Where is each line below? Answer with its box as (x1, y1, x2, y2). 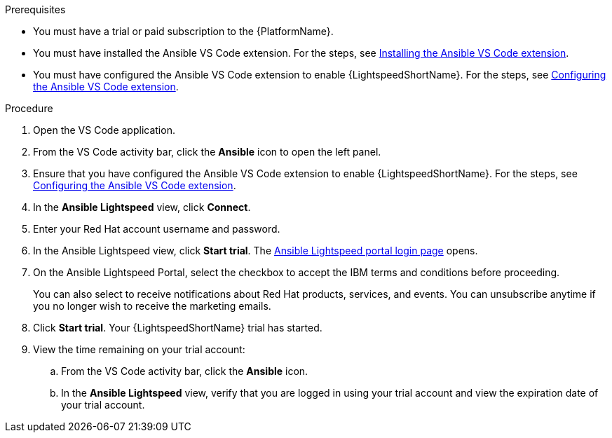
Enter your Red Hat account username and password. (33, 223, 280, 235)
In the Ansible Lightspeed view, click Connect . (33, 201, 251, 213)
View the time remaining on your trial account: (33, 343, 245, 355)
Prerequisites (5, 4, 66, 15)
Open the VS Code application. (33, 124, 175, 136)
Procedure (5, 102, 53, 114)
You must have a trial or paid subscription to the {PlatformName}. (33, 25, 334, 37)
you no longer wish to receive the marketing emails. (33, 300, 271, 312)
